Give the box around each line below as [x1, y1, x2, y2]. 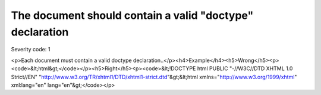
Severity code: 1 [11, 46, 51, 53]
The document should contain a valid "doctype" [11, 9, 254, 22]
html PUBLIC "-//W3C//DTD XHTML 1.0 [197, 65, 293, 72]
